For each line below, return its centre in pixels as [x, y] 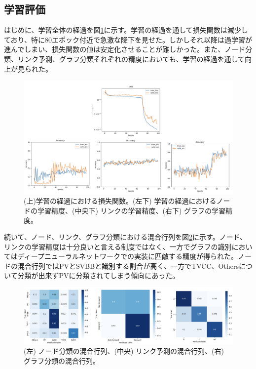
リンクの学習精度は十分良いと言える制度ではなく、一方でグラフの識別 [118, 246]
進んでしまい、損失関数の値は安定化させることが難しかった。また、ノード [125, 49]
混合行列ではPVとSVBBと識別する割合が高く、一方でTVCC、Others [128, 266]
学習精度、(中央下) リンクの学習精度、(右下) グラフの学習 [131, 210]
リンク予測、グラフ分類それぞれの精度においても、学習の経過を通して [131, 59]
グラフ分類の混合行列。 [62, 360]
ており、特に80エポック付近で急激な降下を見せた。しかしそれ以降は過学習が [128, 39]
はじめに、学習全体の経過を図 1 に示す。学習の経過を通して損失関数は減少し [126, 30]
